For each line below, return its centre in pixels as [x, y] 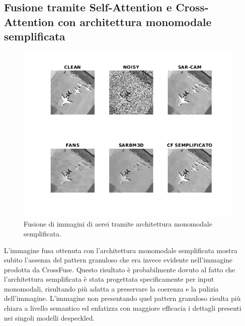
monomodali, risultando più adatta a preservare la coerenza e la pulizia [111, 288]
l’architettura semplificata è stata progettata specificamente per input [109, 279]
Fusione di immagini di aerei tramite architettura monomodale [118, 224]
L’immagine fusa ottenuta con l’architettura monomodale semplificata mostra [121, 250]
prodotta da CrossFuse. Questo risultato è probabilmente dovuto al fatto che [120, 269]
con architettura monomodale [135, 21]
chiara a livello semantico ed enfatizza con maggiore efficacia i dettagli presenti [123, 308]
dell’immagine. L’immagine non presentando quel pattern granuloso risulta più [122, 298]
